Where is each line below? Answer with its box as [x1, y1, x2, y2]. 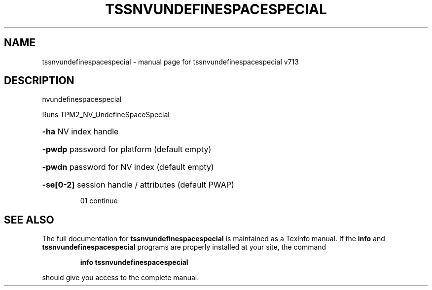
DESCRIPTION [4, 74, 74, 87]
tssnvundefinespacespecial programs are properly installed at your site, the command [42, 243, 326, 252]
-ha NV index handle [42, 127, 119, 137]
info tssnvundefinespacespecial [80, 258, 188, 267]
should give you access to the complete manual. [42, 273, 199, 282]
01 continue [80, 196, 118, 205]
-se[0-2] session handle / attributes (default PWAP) [42, 180, 234, 190]
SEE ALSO [4, 213, 54, 226]
